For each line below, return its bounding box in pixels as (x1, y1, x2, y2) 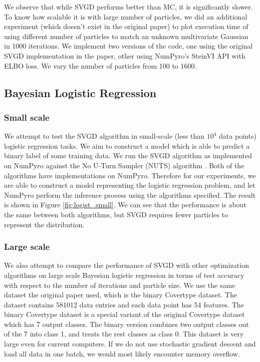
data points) (219, 131, 256, 141)
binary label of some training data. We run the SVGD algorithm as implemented (4, 150, 252, 161)
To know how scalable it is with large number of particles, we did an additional (4, 11, 247, 22)
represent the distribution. (4, 219, 85, 229)
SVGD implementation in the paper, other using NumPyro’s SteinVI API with (4, 50, 245, 61)
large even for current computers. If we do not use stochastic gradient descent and (4, 338, 256, 349)
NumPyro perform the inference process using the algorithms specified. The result (4, 189, 256, 200)
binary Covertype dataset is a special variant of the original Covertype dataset (4, 309, 245, 319)
